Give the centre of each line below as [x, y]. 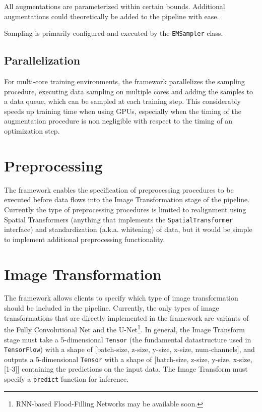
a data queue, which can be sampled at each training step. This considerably [122, 101]
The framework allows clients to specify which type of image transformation [121, 298]
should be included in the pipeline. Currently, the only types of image [112, 308]
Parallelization [42, 60]
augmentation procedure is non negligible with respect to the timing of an [118, 121]
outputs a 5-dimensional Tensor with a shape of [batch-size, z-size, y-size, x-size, [128, 359]
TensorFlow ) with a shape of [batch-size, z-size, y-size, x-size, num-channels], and [129, 349]
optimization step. [32, 131]
